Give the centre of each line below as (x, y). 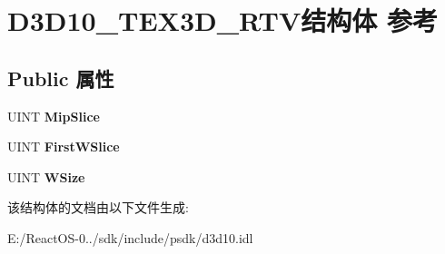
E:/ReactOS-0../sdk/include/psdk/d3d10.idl (130, 237)
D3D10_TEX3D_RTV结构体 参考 (222, 20)
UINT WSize (46, 176)
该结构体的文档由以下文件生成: (98, 207)
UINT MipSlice (54, 116)
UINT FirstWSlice (64, 147)
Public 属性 (61, 78)
